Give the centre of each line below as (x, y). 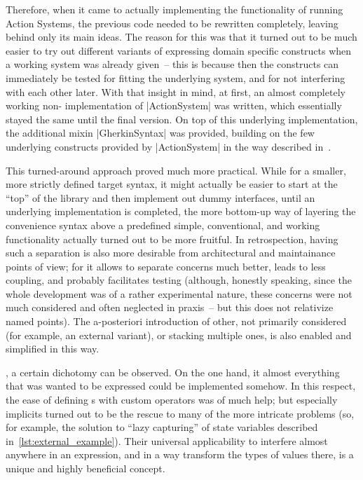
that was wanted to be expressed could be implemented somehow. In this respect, (181, 386)
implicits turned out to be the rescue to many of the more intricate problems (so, (180, 413)
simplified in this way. (53, 349)
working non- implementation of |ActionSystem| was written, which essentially (174, 105)
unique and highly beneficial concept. (85, 468)
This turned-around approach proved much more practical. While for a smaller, (176, 170)
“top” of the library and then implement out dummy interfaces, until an (160, 197)
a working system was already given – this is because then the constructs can (172, 64)
